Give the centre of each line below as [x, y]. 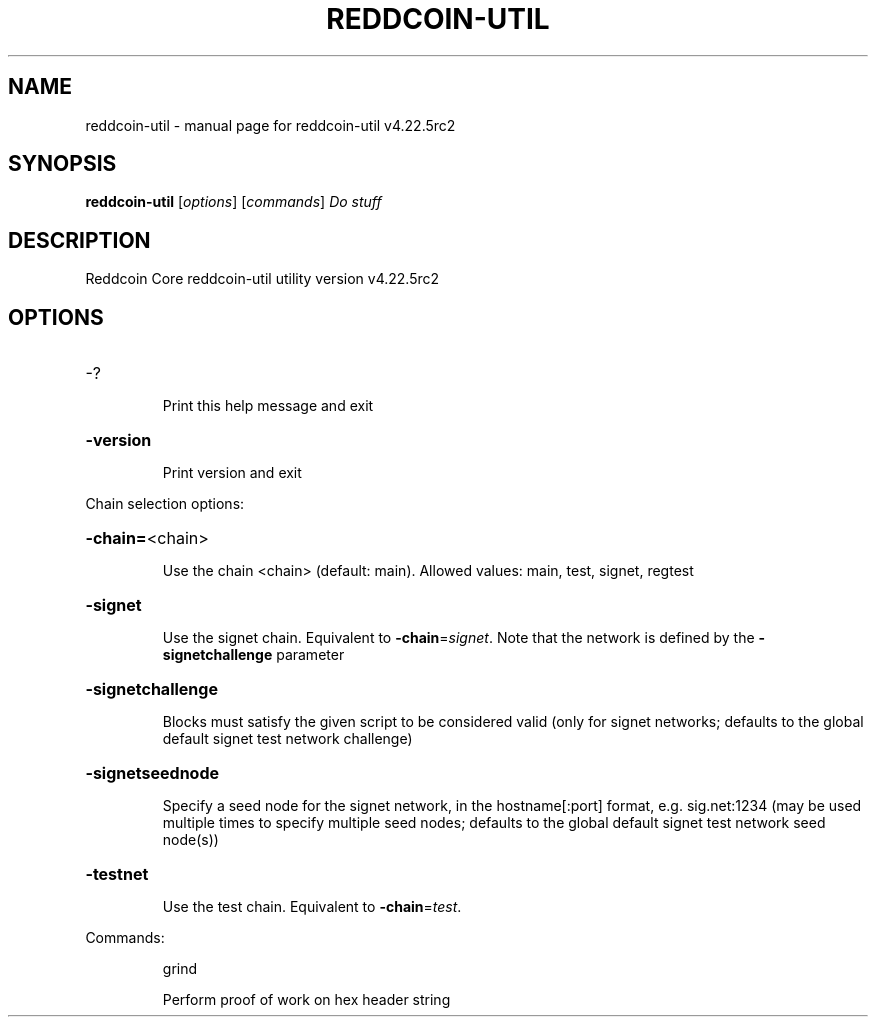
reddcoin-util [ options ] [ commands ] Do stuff [233, 202]
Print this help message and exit [268, 406]
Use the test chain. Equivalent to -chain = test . [312, 907]
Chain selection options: [165, 504]
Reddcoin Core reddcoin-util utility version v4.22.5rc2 [262, 279]
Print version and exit [232, 473]
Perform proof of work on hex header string [306, 1000]
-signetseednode [152, 773]
